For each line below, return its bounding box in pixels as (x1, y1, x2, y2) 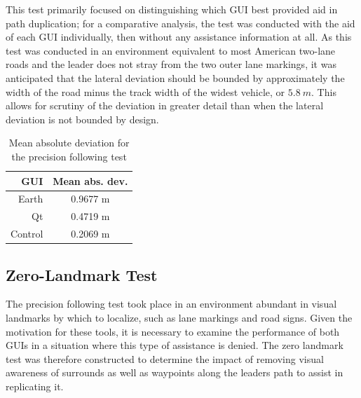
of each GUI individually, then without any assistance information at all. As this (6, 29, 352, 44)
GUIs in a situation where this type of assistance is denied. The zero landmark (6, 338, 343, 352)
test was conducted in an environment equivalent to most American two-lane (6, 43, 336, 57)
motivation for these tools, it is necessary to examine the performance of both (6, 324, 340, 338)
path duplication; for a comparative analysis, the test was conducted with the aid (6, 15, 355, 30)
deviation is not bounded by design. (6, 111, 159, 126)
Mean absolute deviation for (8, 135, 130, 150)
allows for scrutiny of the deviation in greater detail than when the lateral (6, 98, 324, 113)
